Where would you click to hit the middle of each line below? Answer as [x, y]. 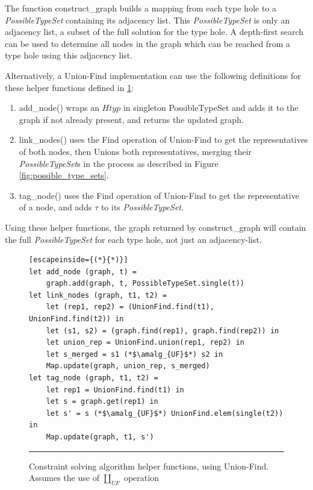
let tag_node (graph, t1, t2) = [94, 378]
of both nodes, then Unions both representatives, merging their [135, 151]
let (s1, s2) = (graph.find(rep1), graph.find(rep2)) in [163, 331]
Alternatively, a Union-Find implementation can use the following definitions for [153, 75]
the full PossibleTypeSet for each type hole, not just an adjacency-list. [133, 239]
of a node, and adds [55, 207]
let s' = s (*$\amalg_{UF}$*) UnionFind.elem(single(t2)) [165, 413]
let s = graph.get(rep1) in [102, 402]
